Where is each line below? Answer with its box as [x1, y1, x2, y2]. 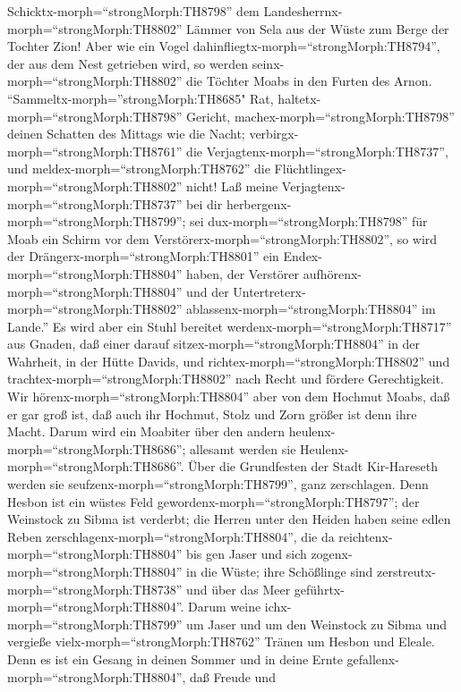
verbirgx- [249, 124, 299, 143]
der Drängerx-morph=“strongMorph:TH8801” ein [7, 247, 279, 266]
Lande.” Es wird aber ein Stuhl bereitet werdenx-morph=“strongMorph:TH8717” [7, 316, 452, 335]
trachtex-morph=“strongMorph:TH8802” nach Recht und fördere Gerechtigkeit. [7, 369, 444, 388]
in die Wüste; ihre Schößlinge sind [186, 562, 373, 580]
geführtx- [294, 579, 345, 598]
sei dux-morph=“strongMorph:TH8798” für [190, 212, 428, 231]
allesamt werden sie [190, 439, 296, 458]
